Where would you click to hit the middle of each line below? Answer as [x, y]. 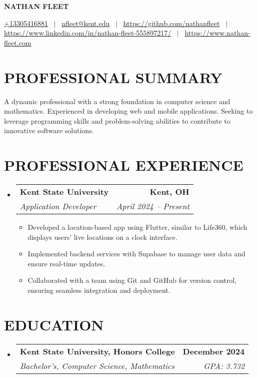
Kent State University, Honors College [97, 351]
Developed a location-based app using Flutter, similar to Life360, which [137, 227]
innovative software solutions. [49, 130]
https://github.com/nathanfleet [171, 23]
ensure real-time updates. [66, 263]
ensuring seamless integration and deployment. [99, 290]
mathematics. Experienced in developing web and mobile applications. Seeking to [128, 111]
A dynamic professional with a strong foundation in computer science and [117, 101]
